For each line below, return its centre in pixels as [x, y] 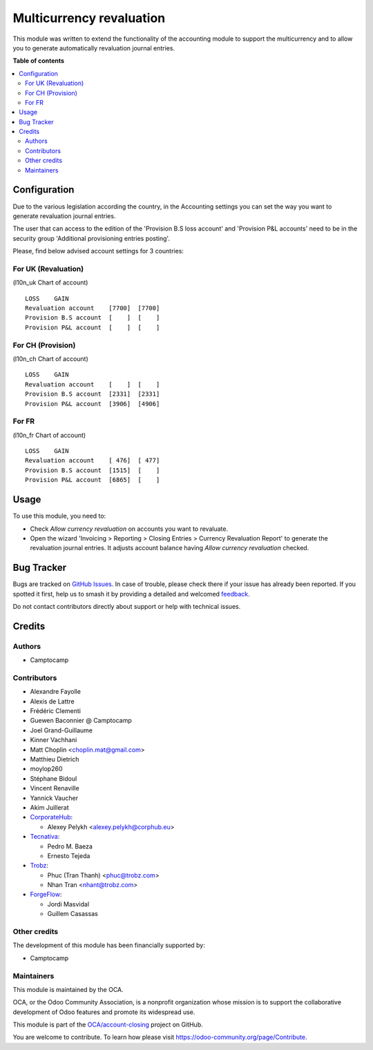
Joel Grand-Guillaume [61, 730]
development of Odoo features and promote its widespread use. [104, 1012]
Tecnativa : [45, 837]
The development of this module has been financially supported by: [109, 945]
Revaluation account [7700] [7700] [93, 308]
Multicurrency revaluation [89, 18]
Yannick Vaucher [54, 798]
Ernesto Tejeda [69, 855]
